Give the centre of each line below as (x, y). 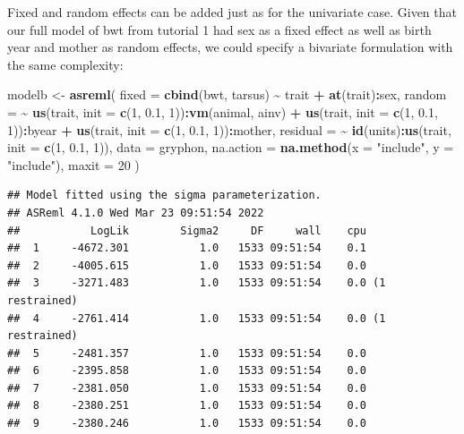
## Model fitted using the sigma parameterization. (164, 196)
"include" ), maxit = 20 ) (73, 164)
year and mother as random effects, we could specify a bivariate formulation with (230, 47)
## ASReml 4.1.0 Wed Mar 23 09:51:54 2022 (136, 213)
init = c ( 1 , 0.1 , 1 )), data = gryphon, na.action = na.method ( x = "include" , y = (231, 147)
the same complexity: (65, 64)
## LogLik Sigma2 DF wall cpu (187, 230)
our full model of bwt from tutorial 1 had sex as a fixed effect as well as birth (219, 29)
